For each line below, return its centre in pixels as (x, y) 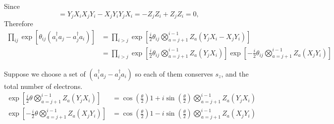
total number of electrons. (43, 86)
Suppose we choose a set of (45, 73)
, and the (235, 73)
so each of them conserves (174, 73)
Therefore (19, 23)
